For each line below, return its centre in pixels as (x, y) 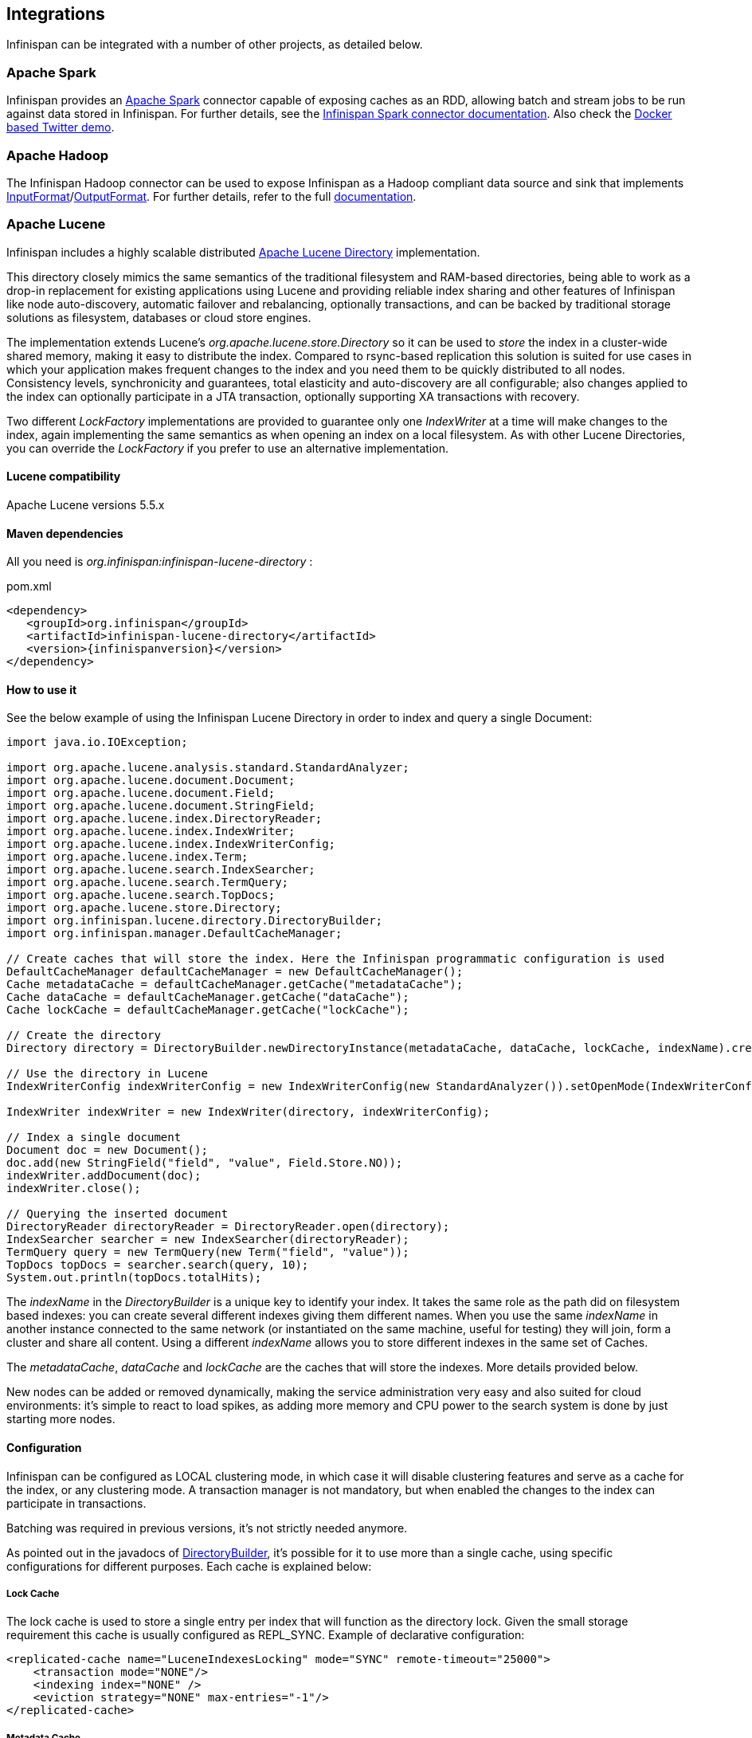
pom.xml (29, 587)
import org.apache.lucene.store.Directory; (144, 908)
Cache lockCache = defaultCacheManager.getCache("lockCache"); (208, 1010)
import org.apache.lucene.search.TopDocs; (141, 895)
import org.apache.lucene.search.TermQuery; (148, 883)
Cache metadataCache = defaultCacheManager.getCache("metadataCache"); (235, 985)
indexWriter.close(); (74, 1189)
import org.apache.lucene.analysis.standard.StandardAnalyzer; (208, 768)
